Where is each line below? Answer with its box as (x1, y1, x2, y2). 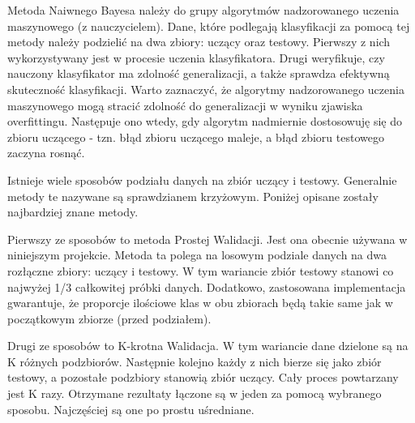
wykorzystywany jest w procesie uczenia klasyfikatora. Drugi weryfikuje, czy (7, 49, 385, 66)
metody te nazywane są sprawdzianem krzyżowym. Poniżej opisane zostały (7, 187, 379, 204)
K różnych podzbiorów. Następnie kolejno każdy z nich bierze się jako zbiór (7, 352, 382, 370)
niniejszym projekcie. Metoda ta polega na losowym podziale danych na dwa (7, 246, 387, 263)
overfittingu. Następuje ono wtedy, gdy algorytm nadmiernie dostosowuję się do (7, 113, 402, 130)
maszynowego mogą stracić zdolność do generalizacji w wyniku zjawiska (7, 96, 363, 113)
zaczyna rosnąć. (7, 144, 85, 161)
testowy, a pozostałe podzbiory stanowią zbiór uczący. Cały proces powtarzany (7, 369, 399, 386)
